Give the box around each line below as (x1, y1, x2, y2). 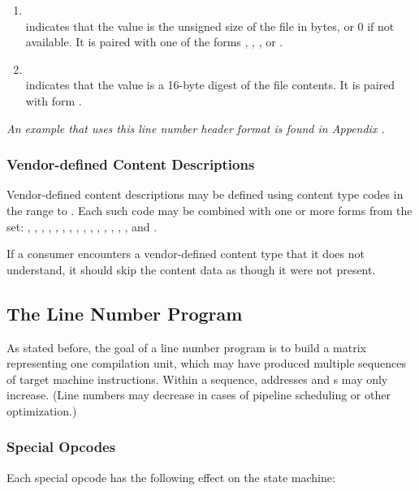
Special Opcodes (6, 437, 116, 457)
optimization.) (6, 402, 77, 419)
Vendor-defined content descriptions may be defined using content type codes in (6, 186, 404, 203)
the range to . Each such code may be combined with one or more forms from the (6, 201, 413, 218)
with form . (25, 92, 82, 109)
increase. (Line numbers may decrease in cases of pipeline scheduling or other (6, 386, 391, 403)
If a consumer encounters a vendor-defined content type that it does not (6, 245, 365, 262)
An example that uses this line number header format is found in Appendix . (6, 119, 385, 136)
